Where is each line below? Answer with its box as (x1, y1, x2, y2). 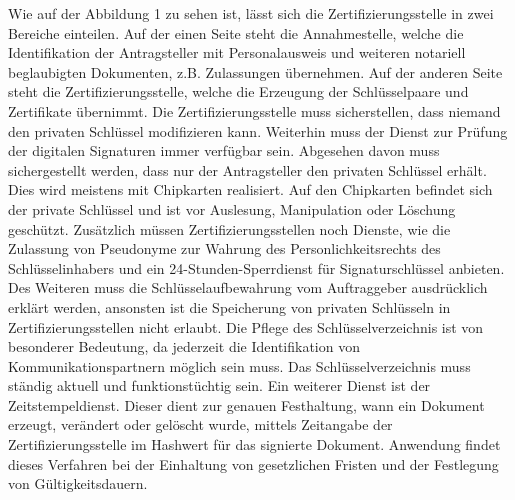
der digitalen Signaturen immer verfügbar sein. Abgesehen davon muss (8, 140, 440, 161)
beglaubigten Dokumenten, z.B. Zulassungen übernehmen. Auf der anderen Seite (8, 61, 503, 82)
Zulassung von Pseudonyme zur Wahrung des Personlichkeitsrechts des (8, 238, 441, 259)
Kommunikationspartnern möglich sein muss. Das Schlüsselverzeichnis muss (8, 355, 471, 376)
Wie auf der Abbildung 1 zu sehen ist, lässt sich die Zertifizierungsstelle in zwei (8, 3, 494, 23)
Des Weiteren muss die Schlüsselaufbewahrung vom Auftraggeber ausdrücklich (8, 277, 488, 298)
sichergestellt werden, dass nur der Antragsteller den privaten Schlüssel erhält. (8, 159, 487, 180)
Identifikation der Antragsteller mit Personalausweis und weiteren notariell (8, 42, 466, 63)
